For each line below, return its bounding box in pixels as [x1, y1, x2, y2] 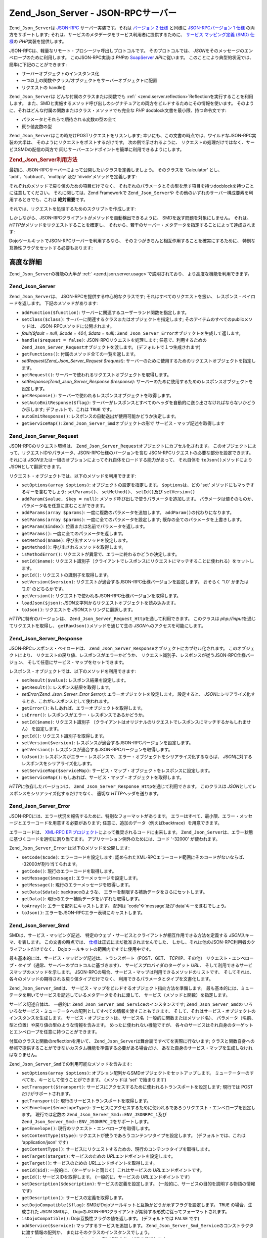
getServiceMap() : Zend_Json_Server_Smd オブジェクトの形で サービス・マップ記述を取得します [21, 420, 225, 426]
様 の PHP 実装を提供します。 [9, 39, 67, 45]
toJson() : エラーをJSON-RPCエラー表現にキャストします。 [21, 909, 145, 916]
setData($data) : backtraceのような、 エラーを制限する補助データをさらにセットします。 [21, 889, 208, 895]
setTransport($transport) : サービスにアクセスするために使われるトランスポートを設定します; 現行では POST [21, 1083, 253, 1089]
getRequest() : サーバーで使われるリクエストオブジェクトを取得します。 [21, 372, 172, 378]
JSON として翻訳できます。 [9, 464, 64, 470]
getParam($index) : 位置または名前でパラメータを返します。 [21, 523, 148, 529]
